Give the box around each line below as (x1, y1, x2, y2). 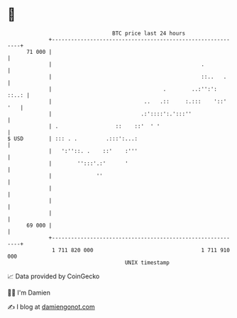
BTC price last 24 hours (112, 30, 186, 37)
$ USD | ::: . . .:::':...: (7, 135, 138, 142)
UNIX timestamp (124, 259, 170, 266)
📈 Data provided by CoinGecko (7, 272, 100, 280)
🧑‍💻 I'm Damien (7, 288, 51, 297)
